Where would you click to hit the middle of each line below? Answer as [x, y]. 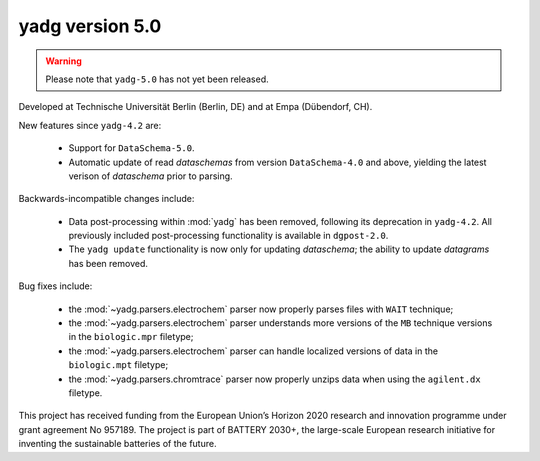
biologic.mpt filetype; [118, 365]
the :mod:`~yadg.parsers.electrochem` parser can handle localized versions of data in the [253, 351]
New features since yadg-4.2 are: [90, 125]
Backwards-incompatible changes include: [106, 199]
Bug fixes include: [55, 286]
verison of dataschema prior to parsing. [151, 176]
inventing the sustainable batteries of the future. [117, 444]
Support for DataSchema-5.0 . [131, 148]
